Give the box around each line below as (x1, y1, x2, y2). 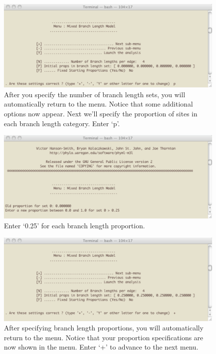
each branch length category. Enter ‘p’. (4, 118, 120, 128)
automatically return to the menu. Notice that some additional (4, 99, 193, 109)
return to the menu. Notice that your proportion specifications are (4, 332, 203, 342)
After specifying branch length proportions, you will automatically (4, 323, 204, 333)
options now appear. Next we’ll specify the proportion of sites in (4, 108, 198, 118)
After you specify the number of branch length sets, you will (4, 89, 186, 99)
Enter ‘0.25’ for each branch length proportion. (4, 220, 145, 230)
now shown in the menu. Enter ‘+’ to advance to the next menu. (4, 342, 198, 352)
